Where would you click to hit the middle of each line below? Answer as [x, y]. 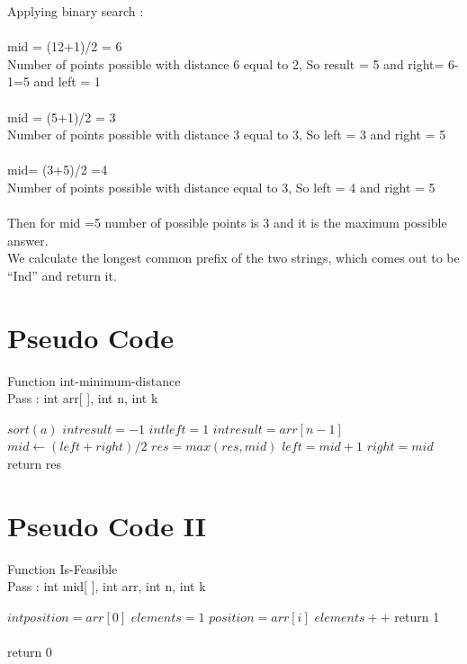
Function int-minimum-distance [94, 380]
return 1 [417, 616]
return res [35, 463]
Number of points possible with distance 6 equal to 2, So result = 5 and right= [226, 63]
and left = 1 [67, 81]
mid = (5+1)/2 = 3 [62, 117]
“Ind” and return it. [62, 275]
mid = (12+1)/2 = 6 [65, 46]
